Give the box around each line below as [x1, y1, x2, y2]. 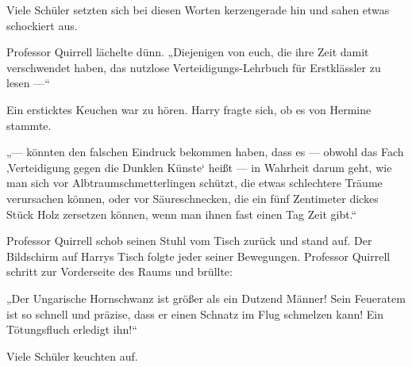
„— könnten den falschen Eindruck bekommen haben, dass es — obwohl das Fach [6, 143, 404, 160]
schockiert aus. [6, 17, 78, 33]
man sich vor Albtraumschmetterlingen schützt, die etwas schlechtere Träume [6, 174, 383, 191]
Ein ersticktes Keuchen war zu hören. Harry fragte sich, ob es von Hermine [6, 101, 372, 117]
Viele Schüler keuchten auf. [6, 347, 138, 364]
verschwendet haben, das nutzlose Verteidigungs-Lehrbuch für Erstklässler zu [6, 59, 381, 75]
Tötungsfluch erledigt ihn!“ [6, 321, 137, 338]
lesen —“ [6, 75, 50, 91]
